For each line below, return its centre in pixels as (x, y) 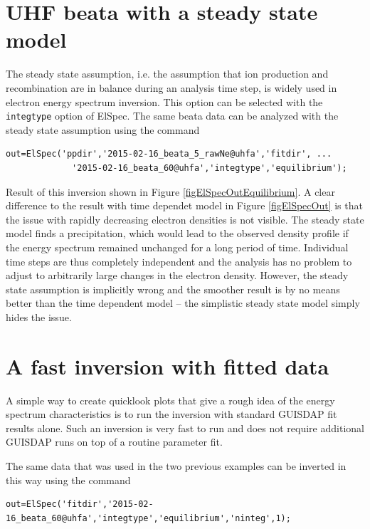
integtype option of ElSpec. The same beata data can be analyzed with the (172, 116)
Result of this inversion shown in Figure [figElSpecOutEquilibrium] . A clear (170, 191)
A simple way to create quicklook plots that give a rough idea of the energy (170, 400)
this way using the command (68, 480)
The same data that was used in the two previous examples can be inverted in (176, 465)
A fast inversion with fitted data (168, 366)
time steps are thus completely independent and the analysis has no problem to (179, 261)
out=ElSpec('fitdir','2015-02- (80, 504)
